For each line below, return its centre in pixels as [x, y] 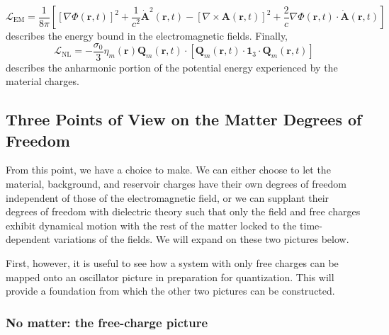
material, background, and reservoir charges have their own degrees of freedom [176, 184]
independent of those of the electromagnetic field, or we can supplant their [168, 197]
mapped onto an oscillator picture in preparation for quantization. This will [170, 277]
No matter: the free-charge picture [107, 322]
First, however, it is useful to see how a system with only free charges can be [172, 263]
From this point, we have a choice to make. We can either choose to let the [168, 170]
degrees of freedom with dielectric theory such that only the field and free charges [183, 211]
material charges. [43, 81]
